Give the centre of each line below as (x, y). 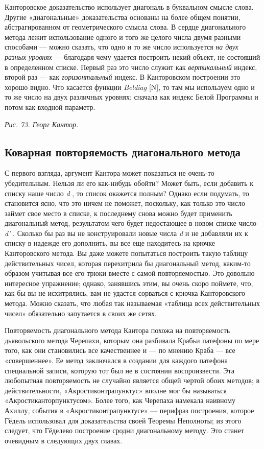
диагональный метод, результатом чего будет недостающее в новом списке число (131, 223)
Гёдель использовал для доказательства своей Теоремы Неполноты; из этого (123, 420)
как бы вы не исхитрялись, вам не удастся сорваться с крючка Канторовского (125, 293)
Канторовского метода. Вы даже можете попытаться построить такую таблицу (126, 253)
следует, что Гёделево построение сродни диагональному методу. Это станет (124, 430)
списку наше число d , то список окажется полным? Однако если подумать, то (127, 193)
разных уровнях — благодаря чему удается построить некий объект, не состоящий (133, 56)
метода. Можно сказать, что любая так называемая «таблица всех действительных (132, 303)
